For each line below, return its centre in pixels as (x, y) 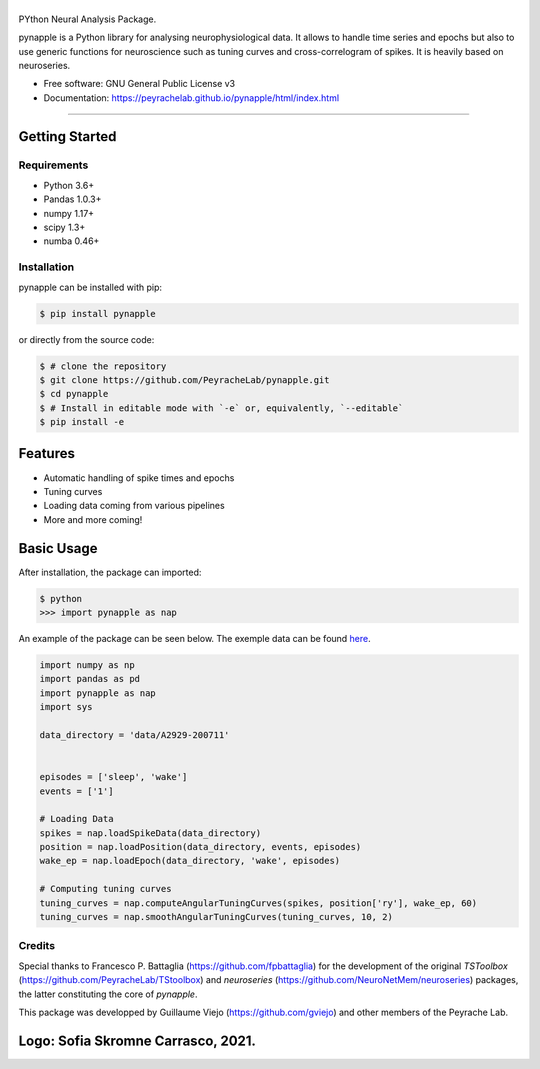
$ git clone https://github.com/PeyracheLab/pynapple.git (184, 379)
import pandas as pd (89, 679)
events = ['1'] (76, 791)
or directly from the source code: (86, 339)
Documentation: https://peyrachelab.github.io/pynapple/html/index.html (191, 97)
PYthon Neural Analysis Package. (87, 19)
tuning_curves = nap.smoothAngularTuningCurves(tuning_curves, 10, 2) (216, 917)
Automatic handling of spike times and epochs (139, 477)
